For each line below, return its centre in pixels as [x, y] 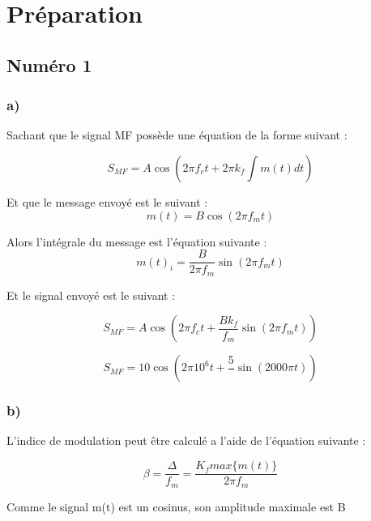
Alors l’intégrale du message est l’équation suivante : [137, 241]
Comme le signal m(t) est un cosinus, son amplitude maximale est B [176, 506]
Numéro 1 [49, 64]
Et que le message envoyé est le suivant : [107, 201]
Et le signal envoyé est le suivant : [91, 295]
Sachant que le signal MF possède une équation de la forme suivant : [177, 135]
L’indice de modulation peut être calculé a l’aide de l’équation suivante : [186, 440]
